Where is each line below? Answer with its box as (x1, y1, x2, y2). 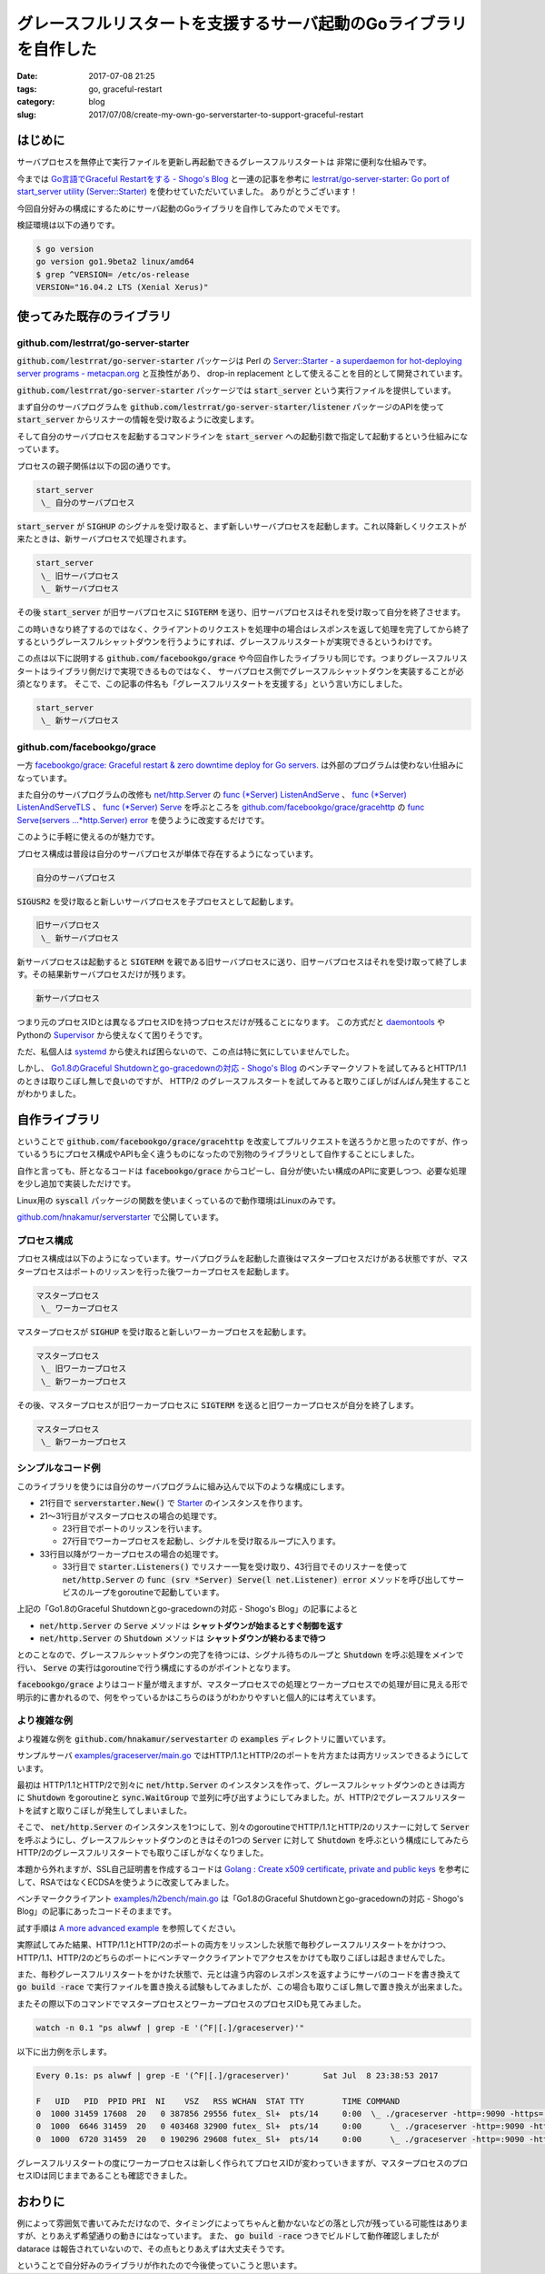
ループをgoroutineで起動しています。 (85, 1586, 224, 1597)
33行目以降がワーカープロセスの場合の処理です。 (39, 1548, 224, 1559)
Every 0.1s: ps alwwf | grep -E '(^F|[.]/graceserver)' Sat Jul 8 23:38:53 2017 (35, 2070, 439, 2080)
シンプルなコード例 (16, 1462, 101, 1474)
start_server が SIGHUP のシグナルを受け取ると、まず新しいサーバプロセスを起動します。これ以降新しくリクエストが (16, 520, 467, 531)
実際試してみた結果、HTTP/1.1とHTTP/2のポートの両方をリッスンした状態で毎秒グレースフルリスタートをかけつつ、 (16, 1939, 451, 1950)
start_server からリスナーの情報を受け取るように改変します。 (16, 414, 259, 425)
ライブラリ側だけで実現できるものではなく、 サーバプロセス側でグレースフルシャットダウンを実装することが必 (48, 665, 464, 677)
